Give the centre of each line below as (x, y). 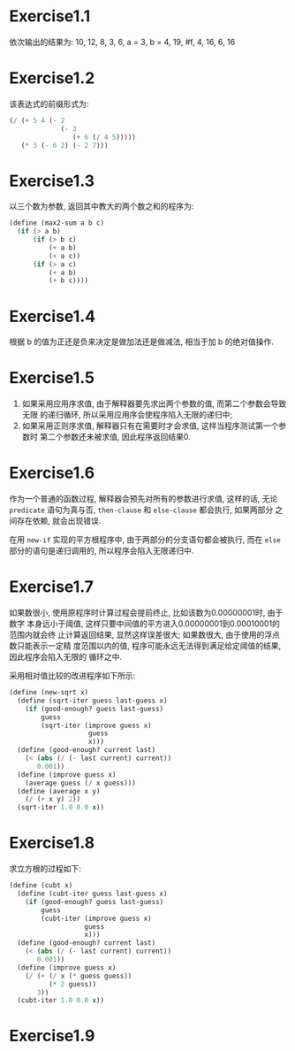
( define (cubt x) (41, 886)
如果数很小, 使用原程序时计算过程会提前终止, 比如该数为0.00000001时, (137, 613)
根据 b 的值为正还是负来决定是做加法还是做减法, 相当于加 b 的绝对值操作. (141, 341)
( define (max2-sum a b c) (57, 223)
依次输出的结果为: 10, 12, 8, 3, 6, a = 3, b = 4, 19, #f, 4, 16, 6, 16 (122, 42)
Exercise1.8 (52, 843)
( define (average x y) (59, 791)
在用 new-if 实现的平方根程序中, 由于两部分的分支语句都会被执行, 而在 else (145, 540)
